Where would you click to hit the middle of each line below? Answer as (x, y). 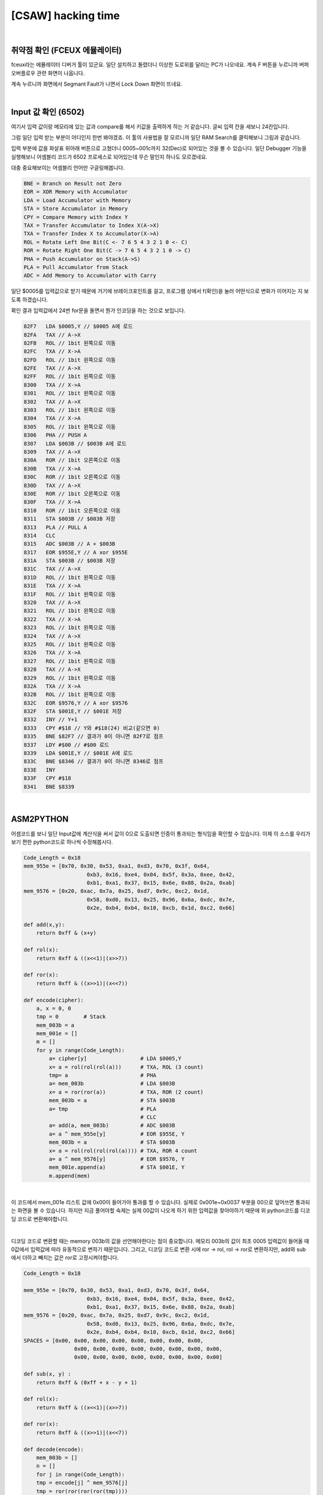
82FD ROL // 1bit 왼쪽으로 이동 (70, 360)
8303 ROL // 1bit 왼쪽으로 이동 (70, 410)
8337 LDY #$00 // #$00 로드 (66, 745)
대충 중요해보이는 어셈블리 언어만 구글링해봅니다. (68, 168)
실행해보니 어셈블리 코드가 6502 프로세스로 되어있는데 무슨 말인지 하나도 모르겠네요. (109, 157)
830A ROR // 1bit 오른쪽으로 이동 (72, 460)
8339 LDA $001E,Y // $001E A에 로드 (78, 753)
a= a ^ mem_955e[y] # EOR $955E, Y (117, 1134)
